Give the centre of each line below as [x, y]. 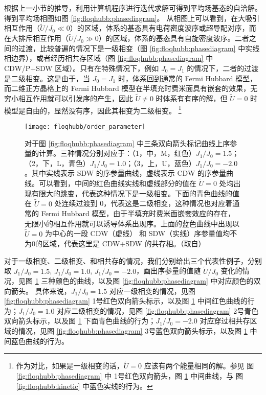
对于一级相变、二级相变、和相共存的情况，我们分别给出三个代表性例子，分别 [133, 260]
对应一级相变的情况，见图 [152, 291]
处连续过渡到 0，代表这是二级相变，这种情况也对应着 [143, 203]
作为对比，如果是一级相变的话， [70, 366]
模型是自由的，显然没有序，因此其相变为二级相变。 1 [93, 109]
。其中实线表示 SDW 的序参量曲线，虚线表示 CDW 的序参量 [125, 173]
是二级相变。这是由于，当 [47, 78]
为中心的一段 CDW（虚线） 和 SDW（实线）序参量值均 [137, 233]
